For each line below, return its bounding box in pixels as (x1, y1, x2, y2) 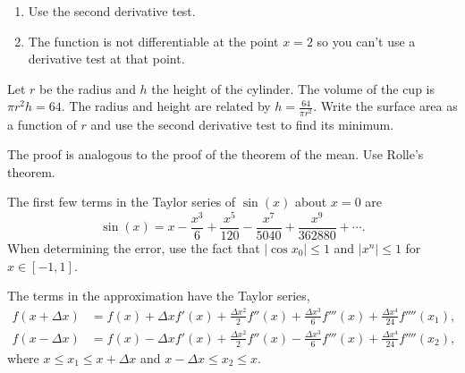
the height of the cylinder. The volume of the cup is (151, 79, 435, 97)
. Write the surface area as (313, 97, 458, 115)
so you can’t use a (317, 31, 416, 50)
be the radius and (39, 79, 136, 97)
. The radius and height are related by (61, 97, 271, 115)
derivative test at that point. (28, 49, 185, 68)
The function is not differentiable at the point (28, 31, 279, 50)
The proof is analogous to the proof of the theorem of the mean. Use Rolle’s (7, 145, 424, 164)
